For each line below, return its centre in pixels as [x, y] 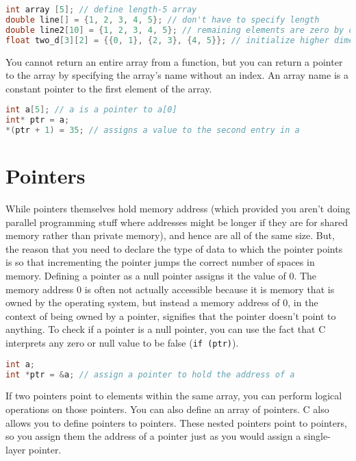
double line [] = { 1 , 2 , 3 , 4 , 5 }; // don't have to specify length [163, 20]
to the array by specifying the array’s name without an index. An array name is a [177, 75]
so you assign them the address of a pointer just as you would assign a [153, 436]
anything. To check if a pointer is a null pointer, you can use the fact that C [166, 329]
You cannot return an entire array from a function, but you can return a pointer [174, 61]
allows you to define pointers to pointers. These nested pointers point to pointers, [176, 422]
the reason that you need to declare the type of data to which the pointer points [174, 248]
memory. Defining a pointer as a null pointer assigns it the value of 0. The [161, 275]
